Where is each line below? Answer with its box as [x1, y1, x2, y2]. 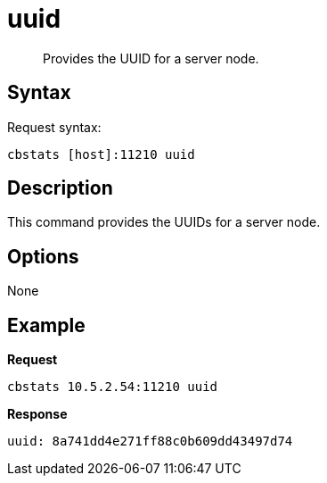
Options [7, 245, 79, 268]
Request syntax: [7, 119, 102, 135]
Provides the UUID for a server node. [43, 50, 259, 66]
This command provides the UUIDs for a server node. [7, 214, 321, 230]
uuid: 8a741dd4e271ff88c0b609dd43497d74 [7, 434, 293, 449]
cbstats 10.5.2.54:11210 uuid [7, 379, 218, 395]
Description [7, 177, 113, 200]
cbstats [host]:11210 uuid [7, 146, 195, 162]
